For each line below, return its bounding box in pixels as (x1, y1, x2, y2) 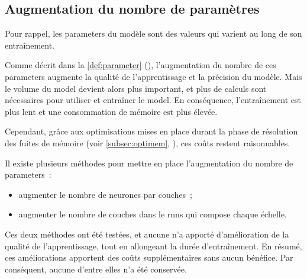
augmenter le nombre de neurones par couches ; (18, 188, 192, 200)
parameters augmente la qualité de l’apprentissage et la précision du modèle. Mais (5, 70, 302, 82)
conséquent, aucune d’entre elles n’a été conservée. (5, 262, 187, 275)
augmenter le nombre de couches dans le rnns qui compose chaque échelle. (18, 208, 287, 220)
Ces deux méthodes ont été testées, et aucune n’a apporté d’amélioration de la (5, 227, 289, 240)
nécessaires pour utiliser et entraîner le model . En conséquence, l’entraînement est (5, 94, 301, 106)
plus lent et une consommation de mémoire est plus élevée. (5, 105, 218, 117)
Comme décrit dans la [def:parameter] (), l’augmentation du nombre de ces (5, 59, 276, 71)
